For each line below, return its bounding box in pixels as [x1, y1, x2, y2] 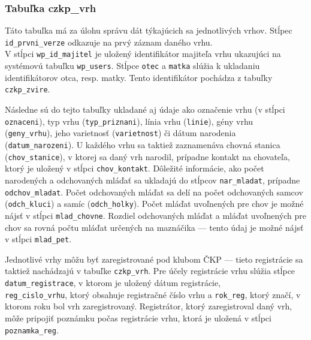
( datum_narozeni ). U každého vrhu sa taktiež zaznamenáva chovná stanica [5, 138, 280, 151]
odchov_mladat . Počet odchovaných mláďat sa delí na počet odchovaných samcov [5, 185, 303, 198]
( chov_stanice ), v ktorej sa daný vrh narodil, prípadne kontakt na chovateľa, [5, 150, 290, 163]
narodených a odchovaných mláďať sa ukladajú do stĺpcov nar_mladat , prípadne [5, 173, 300, 186]
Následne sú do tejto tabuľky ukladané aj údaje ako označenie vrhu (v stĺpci [5, 103, 285, 116]
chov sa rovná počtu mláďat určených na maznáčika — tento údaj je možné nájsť [5, 221, 304, 233]
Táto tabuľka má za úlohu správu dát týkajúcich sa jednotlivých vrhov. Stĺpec [5, 24, 292, 37]
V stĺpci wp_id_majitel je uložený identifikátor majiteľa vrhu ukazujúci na [5, 47, 281, 60]
